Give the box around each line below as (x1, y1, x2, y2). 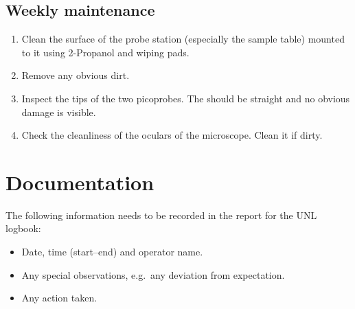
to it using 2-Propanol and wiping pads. (21, 45, 190, 59)
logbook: (5, 221, 41, 236)
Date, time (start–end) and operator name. (21, 244, 203, 259)
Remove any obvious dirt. (21, 68, 130, 82)
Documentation (5, 168, 154, 196)
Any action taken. (21, 290, 98, 305)
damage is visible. (21, 104, 96, 119)
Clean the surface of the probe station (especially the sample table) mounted (21, 32, 345, 46)
